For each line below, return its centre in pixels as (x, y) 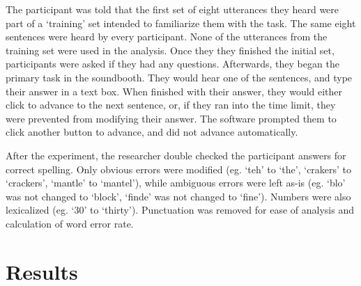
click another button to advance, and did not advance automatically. (152, 132)
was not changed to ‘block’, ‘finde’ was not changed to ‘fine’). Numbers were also (178, 196)
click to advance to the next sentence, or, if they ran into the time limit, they (171, 105)
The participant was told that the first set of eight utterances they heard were (172, 9)
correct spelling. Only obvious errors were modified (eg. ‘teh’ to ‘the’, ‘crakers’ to (179, 169)
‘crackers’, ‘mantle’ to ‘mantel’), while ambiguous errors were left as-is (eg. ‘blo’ (176, 183)
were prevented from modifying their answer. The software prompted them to (171, 118)
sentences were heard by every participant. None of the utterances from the (167, 37)
